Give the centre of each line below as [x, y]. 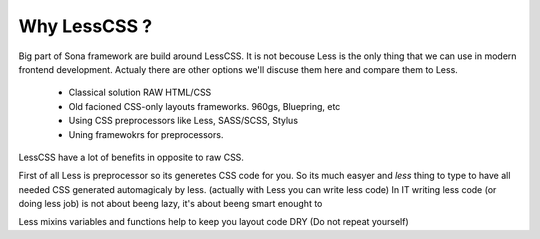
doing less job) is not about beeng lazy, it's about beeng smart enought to [170, 204]
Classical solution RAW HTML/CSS [140, 92]
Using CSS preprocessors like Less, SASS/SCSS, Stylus [183, 121]
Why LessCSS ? [85, 26]
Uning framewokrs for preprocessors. [146, 134]
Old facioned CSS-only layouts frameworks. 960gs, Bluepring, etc [204, 106]
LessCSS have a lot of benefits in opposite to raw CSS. [131, 157]
